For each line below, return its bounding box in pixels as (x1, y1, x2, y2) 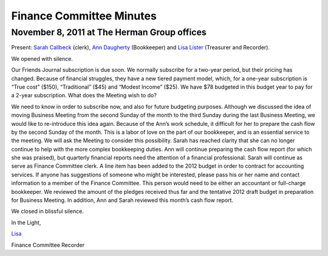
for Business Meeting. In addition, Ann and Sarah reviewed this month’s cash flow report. (11, 196, 234, 204)
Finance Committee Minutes (11, 9, 157, 22)
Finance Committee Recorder (11, 241, 85, 249)
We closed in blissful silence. (11, 207, 84, 215)
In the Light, (11, 219, 41, 226)
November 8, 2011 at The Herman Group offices (11, 27, 207, 38)
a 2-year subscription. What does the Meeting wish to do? (11, 92, 157, 99)
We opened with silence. (11, 55, 73, 62)
